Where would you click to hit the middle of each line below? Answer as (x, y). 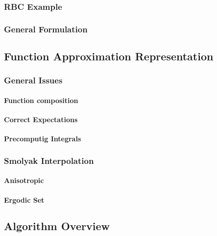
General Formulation (46, 29)
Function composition (41, 100)
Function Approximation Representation (109, 56)
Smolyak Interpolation (49, 160)
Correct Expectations (41, 119)
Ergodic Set (24, 199)
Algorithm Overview (57, 226)
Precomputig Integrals (43, 139)
